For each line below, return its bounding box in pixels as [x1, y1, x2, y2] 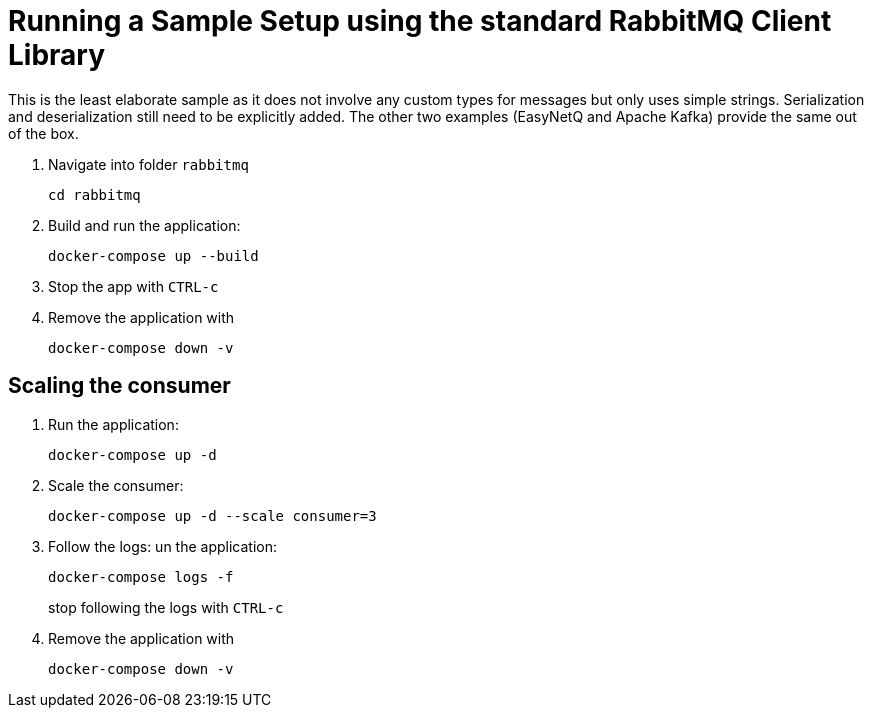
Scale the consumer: [48, 476, 184, 494]
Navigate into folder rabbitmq [48, 155, 249, 173]
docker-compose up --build [48, 247, 259, 264]
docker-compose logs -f [48, 568, 234, 585]
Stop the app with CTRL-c [48, 277, 219, 295]
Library [8, 38, 106, 72]
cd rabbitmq [48, 186, 141, 203]
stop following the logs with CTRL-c [48, 598, 284, 616]
